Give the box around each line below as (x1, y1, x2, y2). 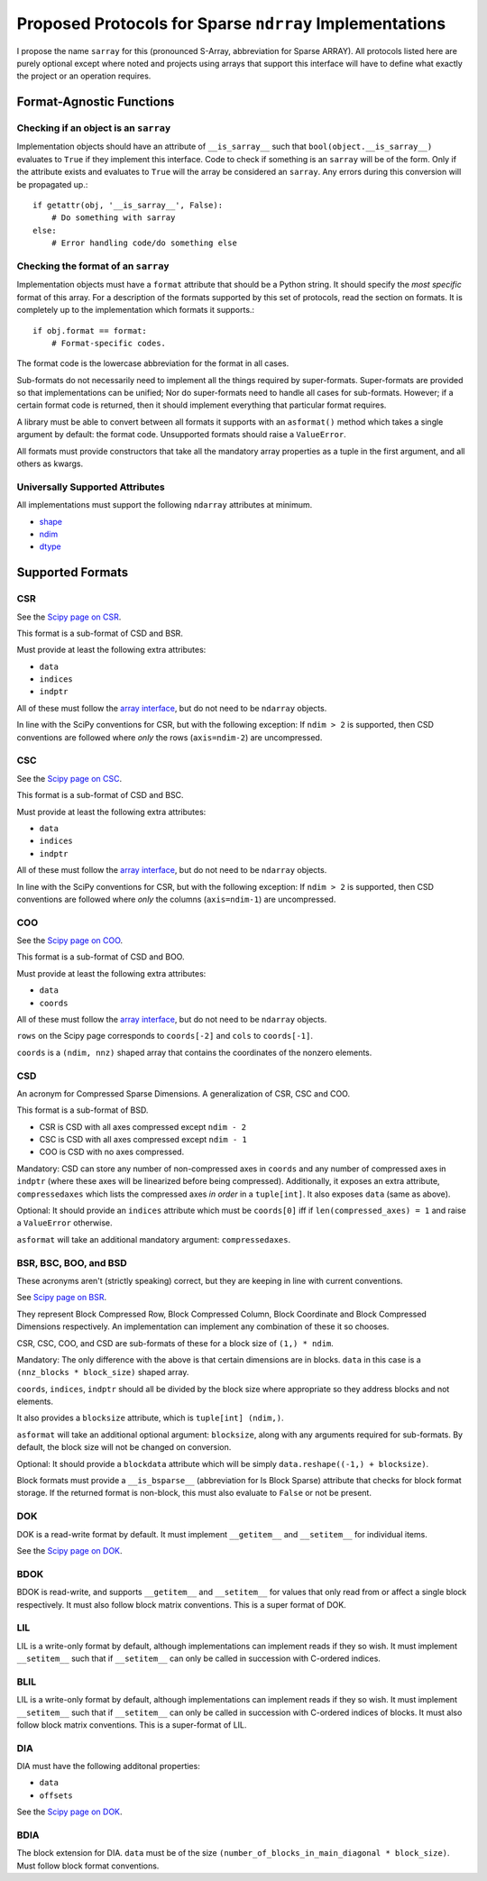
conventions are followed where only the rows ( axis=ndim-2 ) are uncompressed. (16, 731, 323, 743)
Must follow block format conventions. (16, 1860, 160, 1871)
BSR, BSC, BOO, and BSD (16, 1256, 127, 1269)
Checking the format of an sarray (16, 260, 170, 272)
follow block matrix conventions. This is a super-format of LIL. (16, 1719, 247, 1730)
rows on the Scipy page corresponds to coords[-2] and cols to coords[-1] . (16, 1031, 314, 1041)
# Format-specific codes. (51, 338, 167, 348)
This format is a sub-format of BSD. (16, 1105, 149, 1115)
